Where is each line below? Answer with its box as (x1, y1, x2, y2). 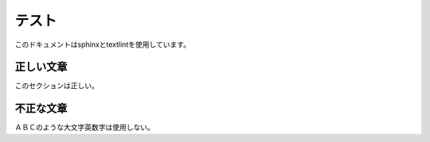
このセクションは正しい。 (14, 81, 99, 90)
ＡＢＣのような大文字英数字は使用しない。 (14, 123, 154, 132)
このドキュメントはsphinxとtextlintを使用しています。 (14, 40, 191, 49)
